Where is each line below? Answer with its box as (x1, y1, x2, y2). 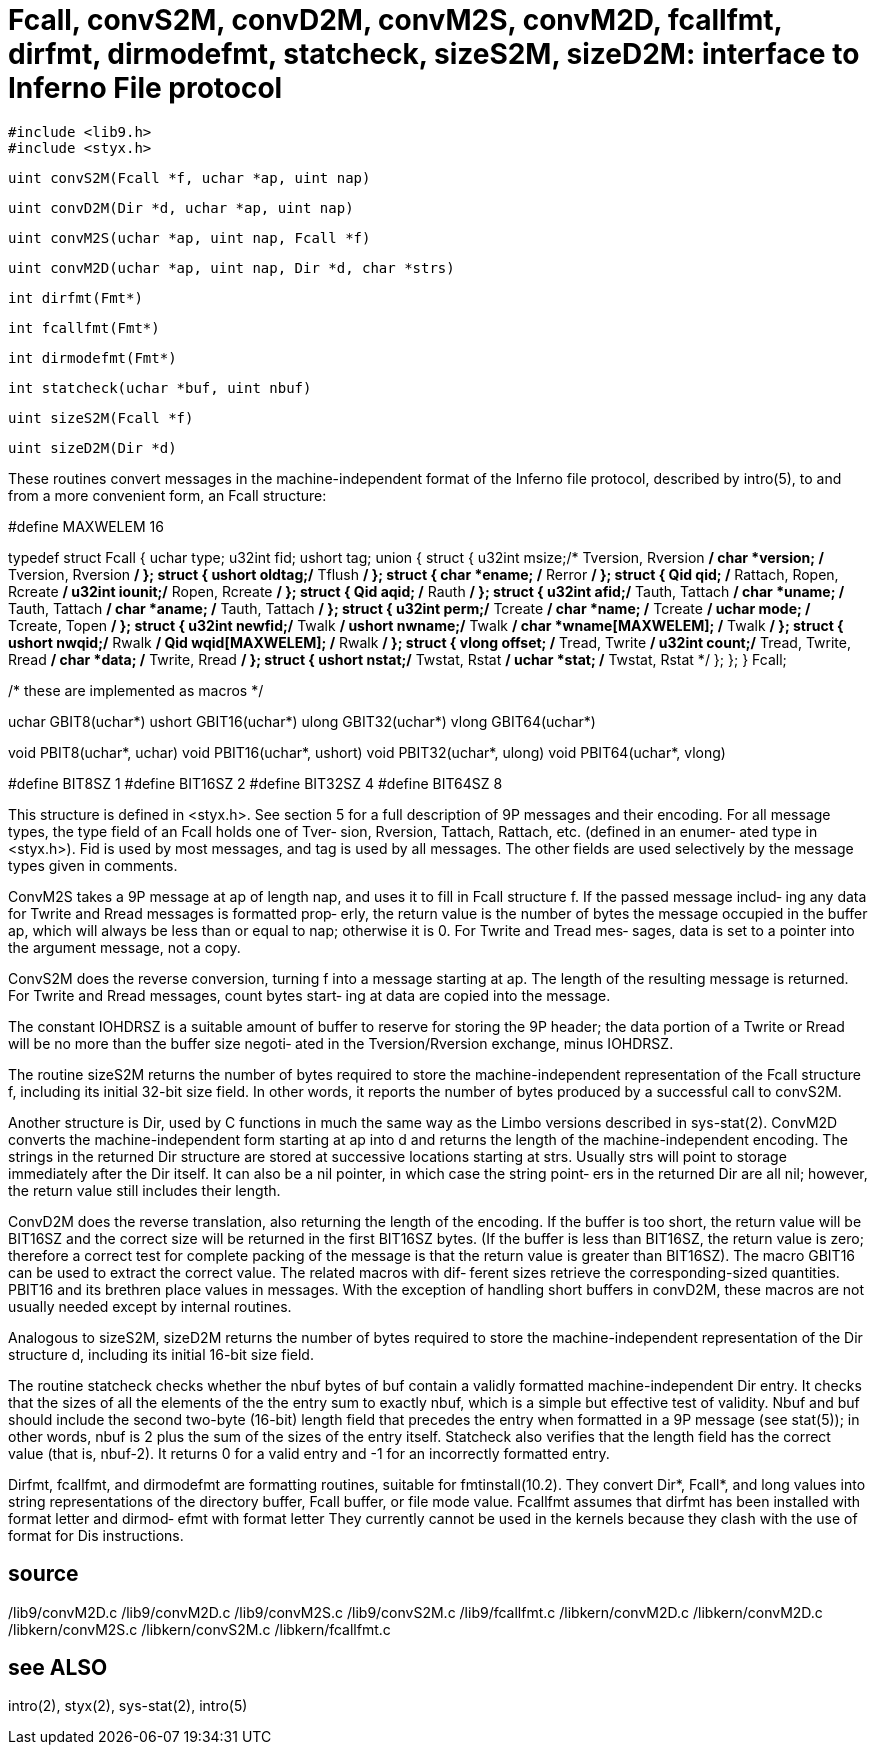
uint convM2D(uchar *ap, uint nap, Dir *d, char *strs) (8, 259, 455, 276)
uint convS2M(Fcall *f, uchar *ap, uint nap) (8, 169, 371, 186)
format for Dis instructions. (8, 1526, 184, 1544)
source (8, 1561, 79, 1587)
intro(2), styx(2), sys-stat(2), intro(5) (8, 1697, 248, 1715)
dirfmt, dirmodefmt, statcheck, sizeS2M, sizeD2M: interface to (8, 37, 860, 71)
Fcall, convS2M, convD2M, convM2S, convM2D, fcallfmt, (8, 3, 783, 37)
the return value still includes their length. (8, 1181, 281, 1199)
